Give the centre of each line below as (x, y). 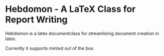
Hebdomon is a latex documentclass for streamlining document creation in (82, 33)
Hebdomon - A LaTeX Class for (70, 9)
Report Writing (36, 20)
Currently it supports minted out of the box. (50, 48)
